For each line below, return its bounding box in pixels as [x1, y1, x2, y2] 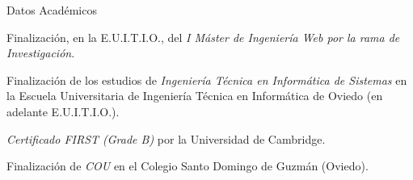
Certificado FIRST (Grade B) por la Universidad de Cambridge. [6, 130, 326, 147]
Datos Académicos [6, 2, 97, 18]
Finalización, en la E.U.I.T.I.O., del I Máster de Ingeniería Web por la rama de [6, 28, 400, 45]
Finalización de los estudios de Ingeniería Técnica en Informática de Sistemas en [6, 71, 407, 88]
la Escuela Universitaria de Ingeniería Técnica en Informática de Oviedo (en [6, 87, 383, 104]
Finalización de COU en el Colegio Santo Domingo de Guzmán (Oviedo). [6, 157, 369, 174]
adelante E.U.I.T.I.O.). [6, 103, 120, 119]
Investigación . [6, 44, 75, 61]
